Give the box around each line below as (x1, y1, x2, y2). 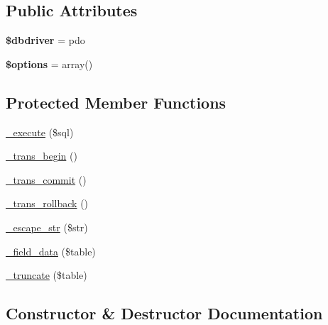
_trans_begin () (6, 148, 77, 163)
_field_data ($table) (6, 243, 96, 258)
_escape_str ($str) (6, 219, 88, 234)
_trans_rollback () (6, 196, 89, 211)
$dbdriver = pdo (6, 33, 85, 48)
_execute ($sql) (6, 124, 74, 139)
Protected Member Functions (6, 91, 226, 113)
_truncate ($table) (6, 268, 87, 282)
